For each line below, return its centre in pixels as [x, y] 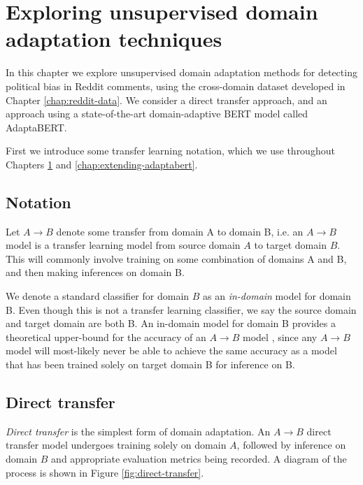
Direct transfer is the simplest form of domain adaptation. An [138, 431]
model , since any [280, 336]
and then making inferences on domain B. [95, 272]
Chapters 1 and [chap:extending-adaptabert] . [102, 164]
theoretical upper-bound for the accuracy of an [106, 336]
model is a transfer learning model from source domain [123, 245]
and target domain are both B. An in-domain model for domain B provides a [171, 323]
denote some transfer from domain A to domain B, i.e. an [180, 231]
